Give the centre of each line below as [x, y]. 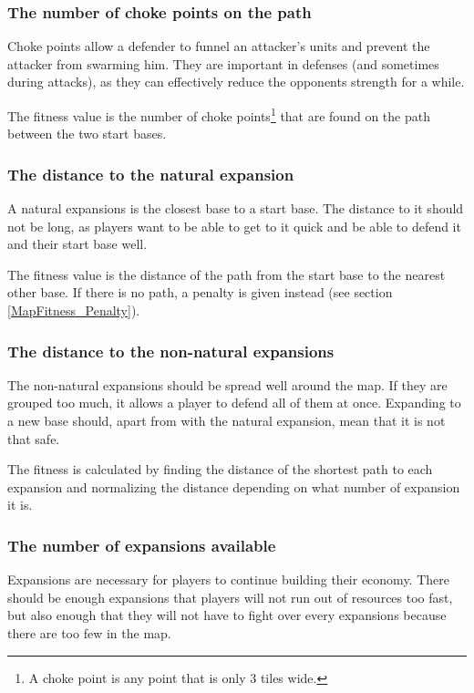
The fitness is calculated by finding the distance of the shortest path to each [220, 469]
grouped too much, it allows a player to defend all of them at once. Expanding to [234, 403]
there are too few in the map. [89, 633]
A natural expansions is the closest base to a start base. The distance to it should [236, 208]
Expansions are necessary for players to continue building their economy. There [228, 579]
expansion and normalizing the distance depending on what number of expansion [234, 486]
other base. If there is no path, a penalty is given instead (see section [200, 292]
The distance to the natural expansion [151, 174]
